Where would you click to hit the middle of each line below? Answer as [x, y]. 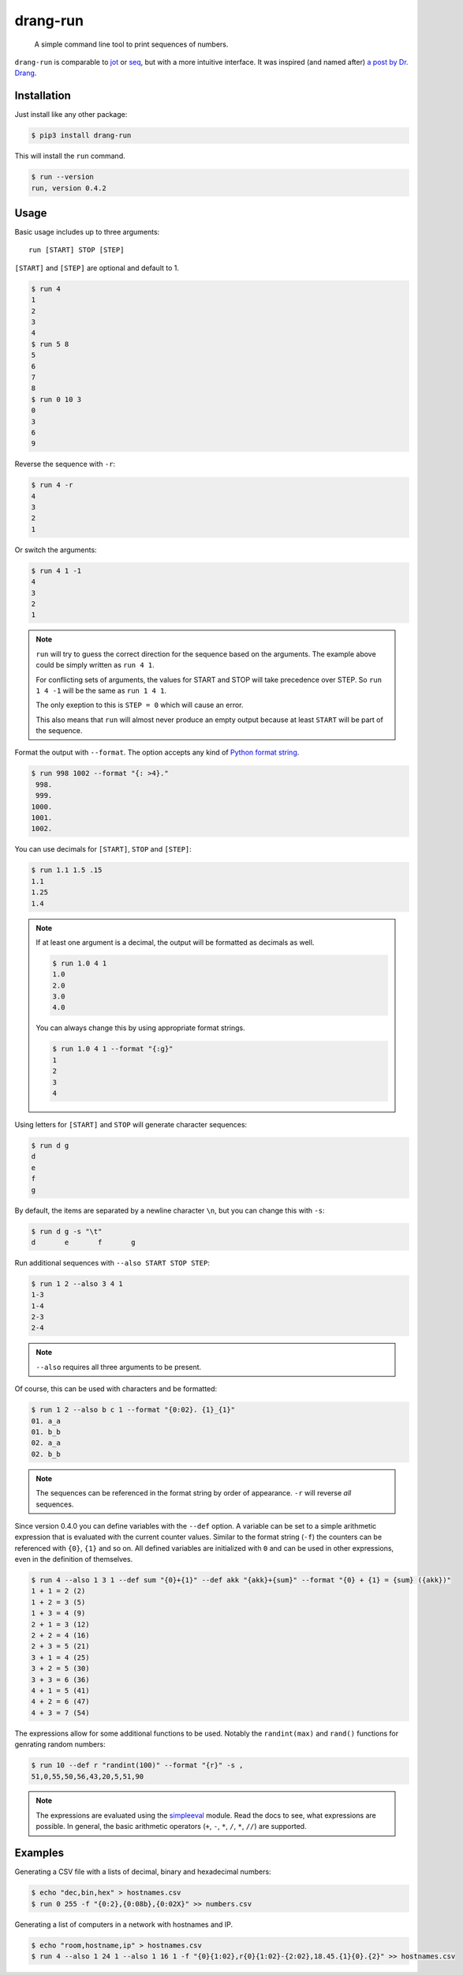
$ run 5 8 [50, 344]
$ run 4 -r [52, 485]
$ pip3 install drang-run [81, 135]
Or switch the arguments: [56, 550]
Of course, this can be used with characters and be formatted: [116, 1389]
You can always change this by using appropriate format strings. [140, 1028]
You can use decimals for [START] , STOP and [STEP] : [103, 849]
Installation [43, 96]
